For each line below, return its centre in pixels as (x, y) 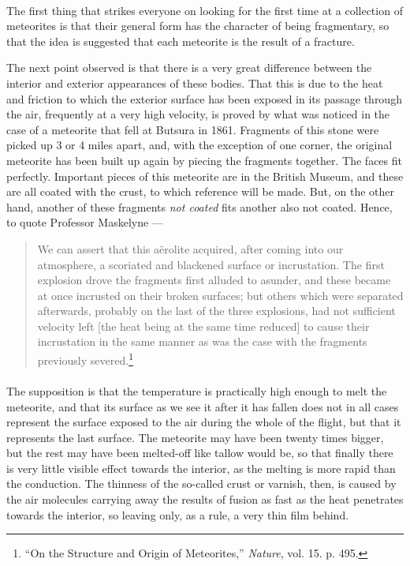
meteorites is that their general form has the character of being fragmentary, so (198, 26)
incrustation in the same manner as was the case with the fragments (202, 341)
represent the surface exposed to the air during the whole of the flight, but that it (204, 422)
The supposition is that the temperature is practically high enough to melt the (197, 390)
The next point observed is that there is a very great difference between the (189, 67)
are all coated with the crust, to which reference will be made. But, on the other (200, 191)
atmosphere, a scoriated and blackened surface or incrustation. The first (211, 264)
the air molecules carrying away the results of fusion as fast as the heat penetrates (205, 499)
